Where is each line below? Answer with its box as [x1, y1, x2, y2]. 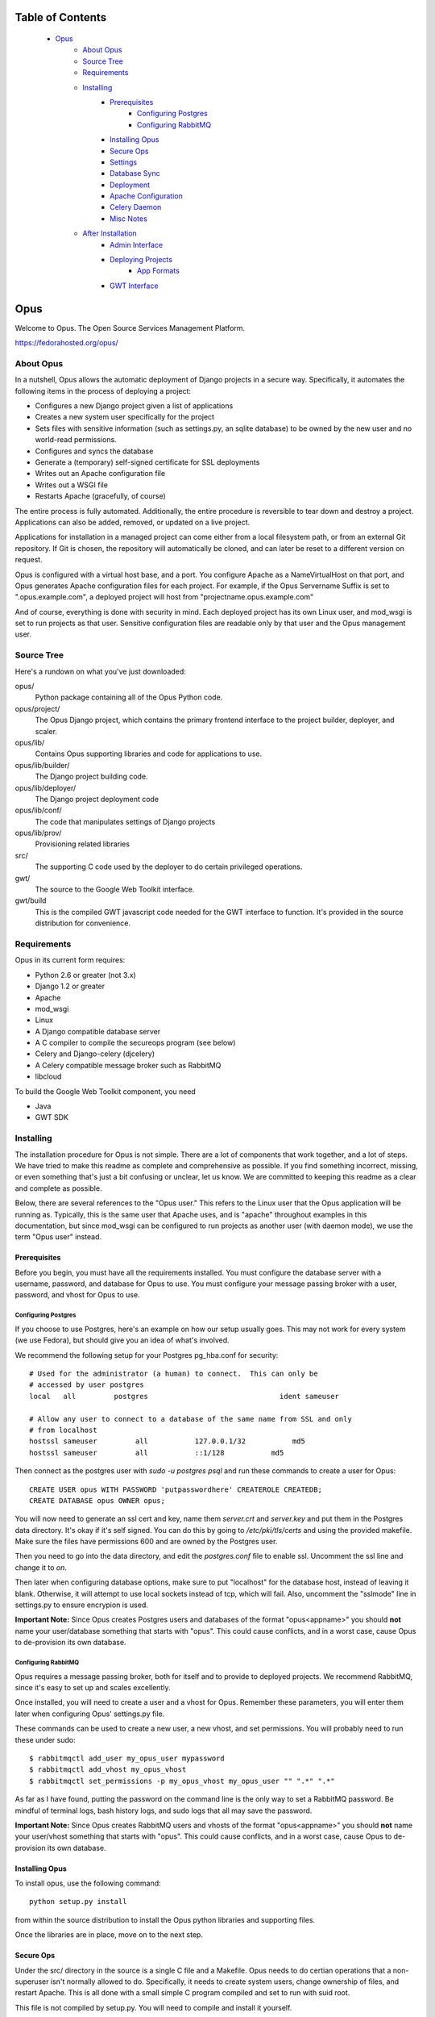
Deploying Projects [110, 255, 173, 265]
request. [14, 555, 43, 565]
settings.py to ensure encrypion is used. [14, 1600, 149, 1610]
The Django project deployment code [35, 794, 159, 804]
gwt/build [14, 896, 47, 905]
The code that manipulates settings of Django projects [35, 816, 216, 826]
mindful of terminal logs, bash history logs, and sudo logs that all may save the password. [14, 1806, 313, 1815]
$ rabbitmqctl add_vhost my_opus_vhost [29, 1765, 187, 1774]
